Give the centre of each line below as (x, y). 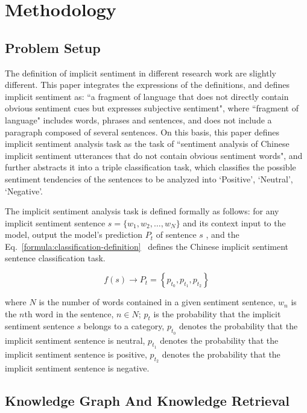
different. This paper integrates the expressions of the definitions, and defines (147, 85)
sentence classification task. (55, 258)
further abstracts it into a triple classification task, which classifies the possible (150, 167)
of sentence (176, 234)
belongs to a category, (124, 326)
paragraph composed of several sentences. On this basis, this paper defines (142, 132)
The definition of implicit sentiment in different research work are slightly (141, 73)
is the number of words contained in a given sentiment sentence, (157, 302)
